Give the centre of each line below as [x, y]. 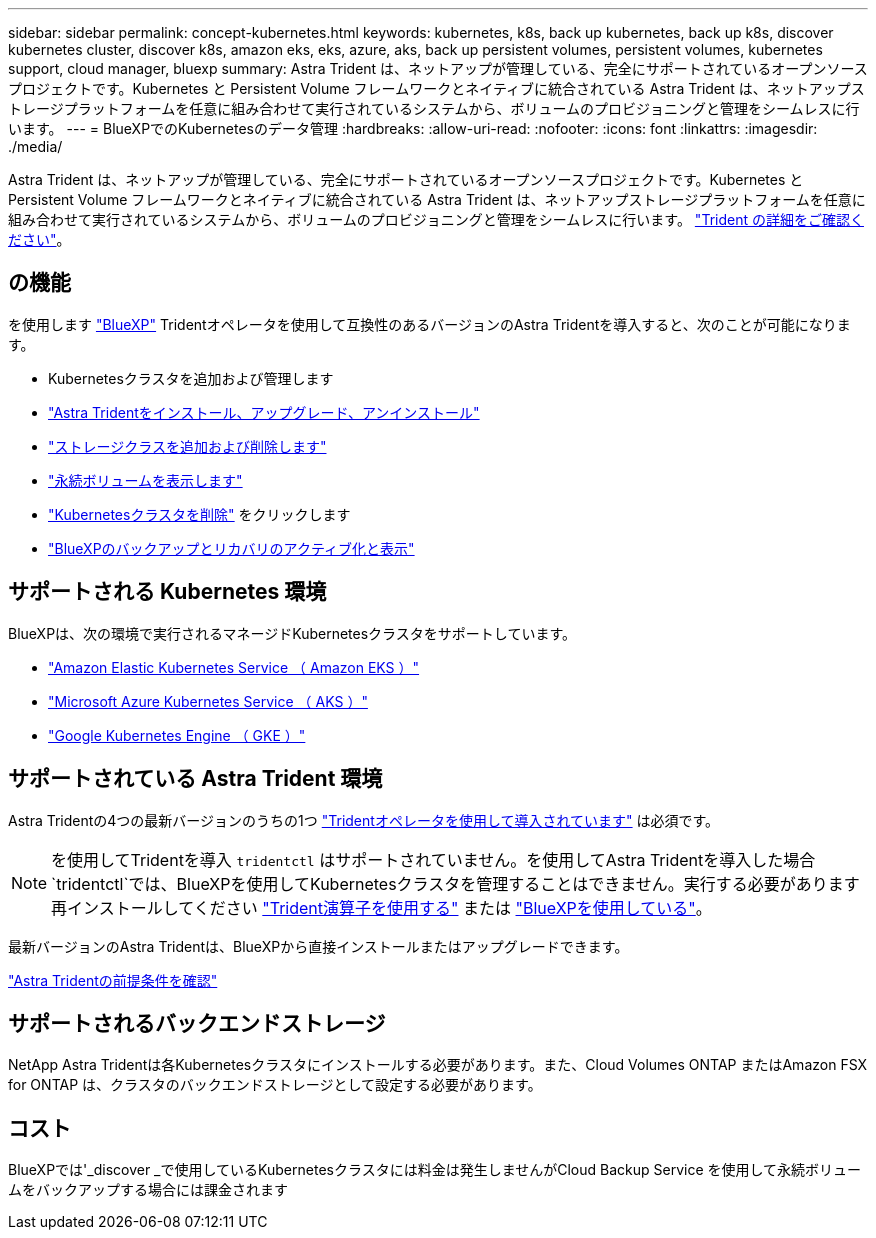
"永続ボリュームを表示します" [145, 480]
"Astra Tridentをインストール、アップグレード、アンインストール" [264, 412]
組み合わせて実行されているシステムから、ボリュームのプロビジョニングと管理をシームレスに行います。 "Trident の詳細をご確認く [436, 219]
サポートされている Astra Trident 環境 [195, 779]
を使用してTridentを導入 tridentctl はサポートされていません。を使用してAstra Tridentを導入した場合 [433, 859]
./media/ [35, 146]
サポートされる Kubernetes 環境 [167, 592]
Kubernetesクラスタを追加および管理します [191, 378]
